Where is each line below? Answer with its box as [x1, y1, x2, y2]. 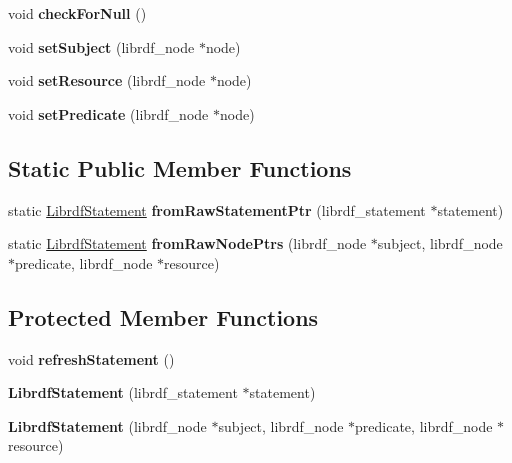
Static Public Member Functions [8, 152, 352, 183]
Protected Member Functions [8, 301, 319, 332]
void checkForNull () [8, 3, 147, 23]
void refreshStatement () [8, 348, 175, 369]
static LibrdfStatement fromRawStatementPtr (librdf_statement [8, 199, 426, 220]
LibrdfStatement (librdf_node [8, 415, 207, 436]
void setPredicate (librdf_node [8, 103, 209, 124]
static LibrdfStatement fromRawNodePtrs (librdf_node [8, 233, 367, 254]
